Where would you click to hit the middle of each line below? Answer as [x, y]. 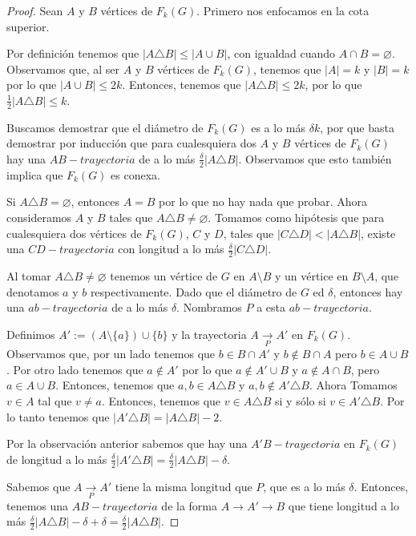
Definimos [31, 334]
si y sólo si [301, 400]
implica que [35, 174]
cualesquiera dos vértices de [74, 233]
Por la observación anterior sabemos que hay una [127, 443]
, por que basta [357, 127]
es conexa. [136, 174]
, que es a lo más [304, 486]
